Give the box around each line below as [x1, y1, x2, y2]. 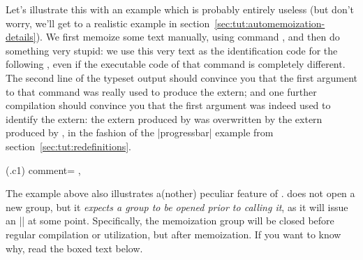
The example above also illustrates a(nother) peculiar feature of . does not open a [6, 186, 355, 201]
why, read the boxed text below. [6, 240, 143, 255]
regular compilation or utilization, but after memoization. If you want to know [6, 226, 341, 241]
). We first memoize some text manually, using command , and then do [36, 29, 340, 44]
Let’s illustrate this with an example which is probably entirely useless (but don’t [6, 2, 355, 16]
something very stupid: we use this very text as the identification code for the [6, 43, 338, 57]
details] [6, 29, 36, 44]
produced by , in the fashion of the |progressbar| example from [6, 125, 274, 140]
